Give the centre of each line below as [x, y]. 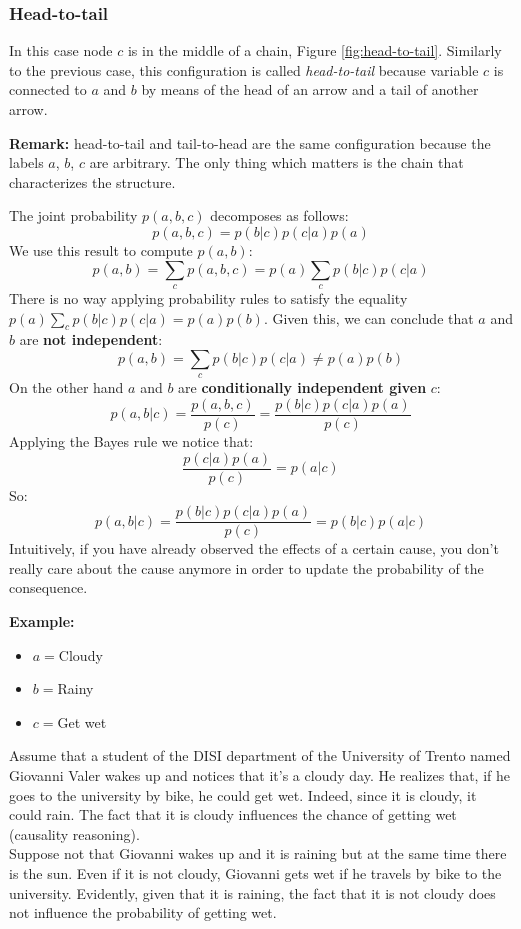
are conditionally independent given [302, 387]
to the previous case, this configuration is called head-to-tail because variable [244, 69]
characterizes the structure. [92, 181]
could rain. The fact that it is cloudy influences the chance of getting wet [233, 814]
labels [26, 162]
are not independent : [91, 339]
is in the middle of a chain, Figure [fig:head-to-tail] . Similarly [314, 50]
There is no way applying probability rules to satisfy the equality [208, 297]
